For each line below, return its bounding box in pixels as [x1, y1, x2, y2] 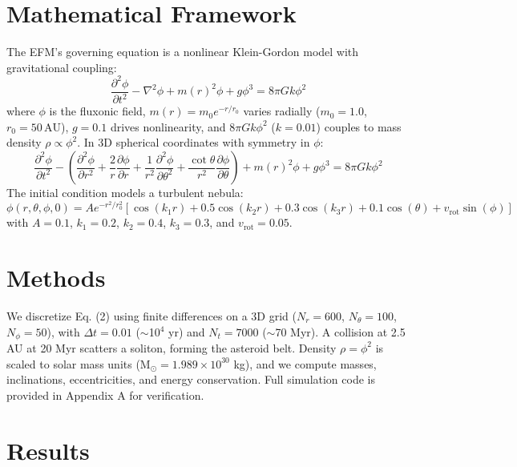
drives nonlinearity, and [110, 118, 226, 135]
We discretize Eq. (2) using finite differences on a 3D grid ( [6, 307, 297, 324]
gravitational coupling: [6, 58, 117, 75]
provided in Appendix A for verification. [6, 386, 204, 403]
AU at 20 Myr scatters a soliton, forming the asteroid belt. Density [6, 339, 337, 356]
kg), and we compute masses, [233, 355, 377, 372]
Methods [6, 261, 106, 293]
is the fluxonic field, [49, 103, 146, 119]
